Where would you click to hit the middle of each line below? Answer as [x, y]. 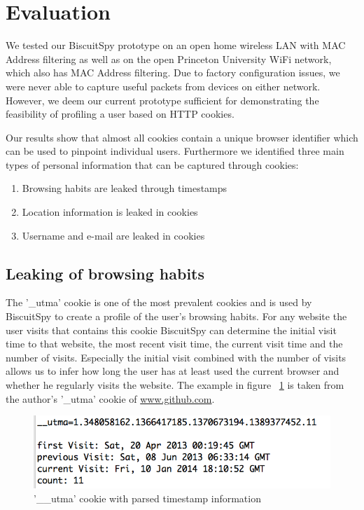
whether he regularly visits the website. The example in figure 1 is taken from [175, 385]
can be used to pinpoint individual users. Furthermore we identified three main [175, 151]
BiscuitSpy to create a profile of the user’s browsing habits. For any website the [176, 316]
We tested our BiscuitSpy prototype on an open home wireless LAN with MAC [176, 45]
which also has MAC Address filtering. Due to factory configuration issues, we [173, 73]
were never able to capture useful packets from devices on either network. [163, 86]
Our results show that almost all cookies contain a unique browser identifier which [182, 137]
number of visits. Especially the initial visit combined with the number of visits [176, 357]
